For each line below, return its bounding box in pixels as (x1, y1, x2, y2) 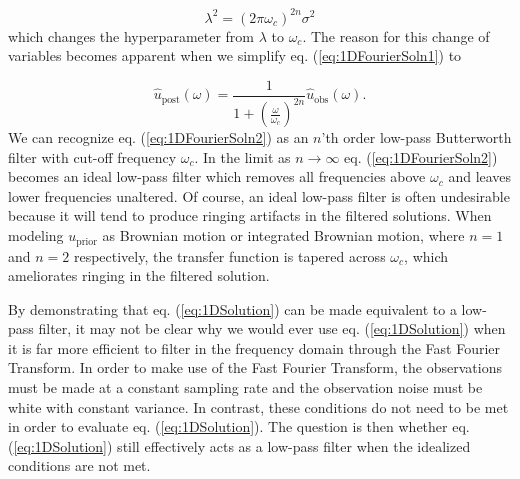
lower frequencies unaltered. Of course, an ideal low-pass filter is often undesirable (8, 185, 510, 206)
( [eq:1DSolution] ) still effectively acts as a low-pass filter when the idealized (8, 435, 471, 456)
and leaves (448, 166, 512, 187)
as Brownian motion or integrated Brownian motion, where (102, 225, 465, 246)
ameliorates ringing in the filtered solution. (8, 265, 270, 286)
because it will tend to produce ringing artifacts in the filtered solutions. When (8, 205, 492, 226)
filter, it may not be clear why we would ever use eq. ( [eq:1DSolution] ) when (38, 318, 506, 339)
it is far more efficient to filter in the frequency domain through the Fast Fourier (8, 337, 501, 358)
